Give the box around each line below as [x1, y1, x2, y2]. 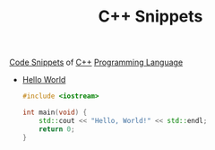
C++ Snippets [98, 6, 203, 27]
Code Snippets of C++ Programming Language [9, 57, 184, 68]
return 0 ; [39, 124, 75, 134]
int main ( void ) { [21, 108, 88, 118]
